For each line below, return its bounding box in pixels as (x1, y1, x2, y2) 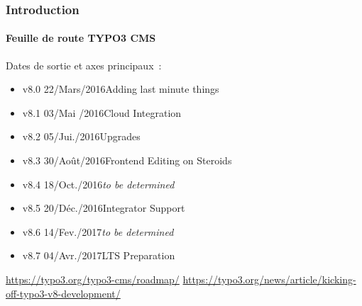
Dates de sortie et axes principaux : (6, 57, 162, 72)
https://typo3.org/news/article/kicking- (182, 271, 356, 286)
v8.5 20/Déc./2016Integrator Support (22, 200, 185, 215)
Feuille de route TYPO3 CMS (6, 30, 156, 45)
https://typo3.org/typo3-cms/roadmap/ (6, 271, 180, 286)
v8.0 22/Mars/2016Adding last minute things (22, 81, 219, 96)
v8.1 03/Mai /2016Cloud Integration (22, 105, 182, 120)
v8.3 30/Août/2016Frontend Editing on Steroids (22, 153, 232, 168)
